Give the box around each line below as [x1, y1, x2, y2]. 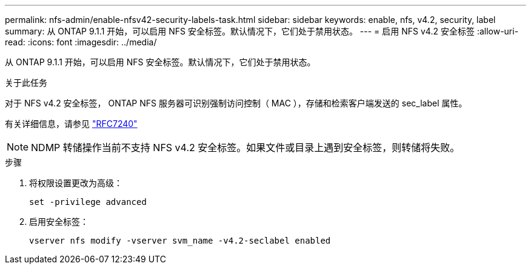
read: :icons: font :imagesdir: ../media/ [5, 37, 157, 47]
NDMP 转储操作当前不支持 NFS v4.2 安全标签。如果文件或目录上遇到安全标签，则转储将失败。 [31, 141, 460, 154]
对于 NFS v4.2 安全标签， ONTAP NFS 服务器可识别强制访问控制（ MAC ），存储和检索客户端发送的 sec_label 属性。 [5, 98, 467, 108]
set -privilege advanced [29, 197, 147, 207]
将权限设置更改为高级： [29, 178, 122, 188]
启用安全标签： [29, 216, 88, 227]
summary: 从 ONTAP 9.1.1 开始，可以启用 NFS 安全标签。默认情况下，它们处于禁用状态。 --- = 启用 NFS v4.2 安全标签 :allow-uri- [5, 26, 519, 36]
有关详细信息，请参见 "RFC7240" [5, 118, 138, 129]
